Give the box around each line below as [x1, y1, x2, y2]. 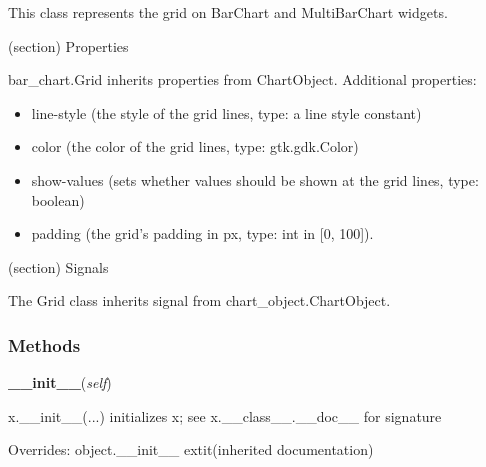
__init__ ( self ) [8, 372, 112, 393]
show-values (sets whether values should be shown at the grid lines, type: [31, 169, 479, 190]
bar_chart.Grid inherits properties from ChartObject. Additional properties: [8, 69, 477, 90]
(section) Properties [8, 35, 129, 56]
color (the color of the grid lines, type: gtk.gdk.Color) [31, 136, 359, 157]
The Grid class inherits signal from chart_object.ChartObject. [8, 290, 391, 311]
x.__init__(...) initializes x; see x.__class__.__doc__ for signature [8, 405, 442, 426]
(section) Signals [8, 256, 109, 277]
